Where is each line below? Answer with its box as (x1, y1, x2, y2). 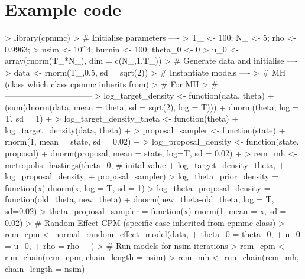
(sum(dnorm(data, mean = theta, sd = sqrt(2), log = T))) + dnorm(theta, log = (5, 100, 299, 113)
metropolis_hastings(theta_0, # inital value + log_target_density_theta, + (5, 158, 285, 170)
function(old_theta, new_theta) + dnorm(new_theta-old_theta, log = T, (5, 193, 274, 205)
